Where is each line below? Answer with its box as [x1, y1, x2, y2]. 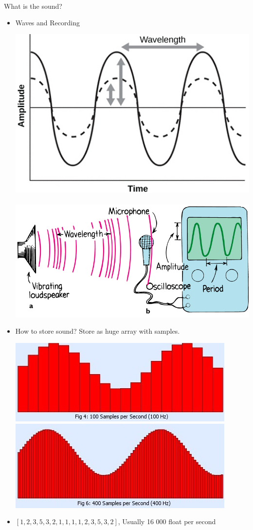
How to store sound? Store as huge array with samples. [15, 326, 180, 336]
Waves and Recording [15, 17, 80, 27]
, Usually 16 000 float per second [118, 516, 216, 527]
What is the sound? [4, 1, 62, 11]
